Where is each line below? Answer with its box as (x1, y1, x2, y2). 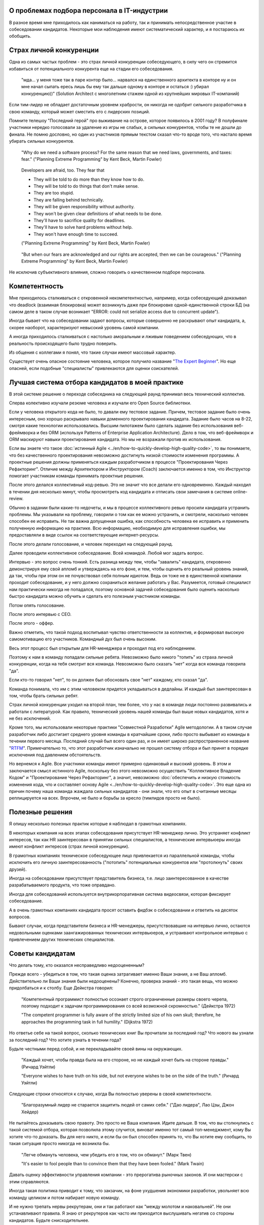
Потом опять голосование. (9, 602, 66, 608)
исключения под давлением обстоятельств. (9, 752, 102, 758)
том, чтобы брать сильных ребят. (9, 692, 79, 698)
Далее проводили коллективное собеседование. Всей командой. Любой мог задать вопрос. (9, 550, 204, 556)
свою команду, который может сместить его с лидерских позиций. (9, 108, 150, 115)
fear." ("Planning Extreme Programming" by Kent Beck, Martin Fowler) (21, 156, 162, 162)
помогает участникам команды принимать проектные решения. (9, 473, 144, 479)
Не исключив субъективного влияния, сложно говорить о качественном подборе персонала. (9, 269, 205, 275)
